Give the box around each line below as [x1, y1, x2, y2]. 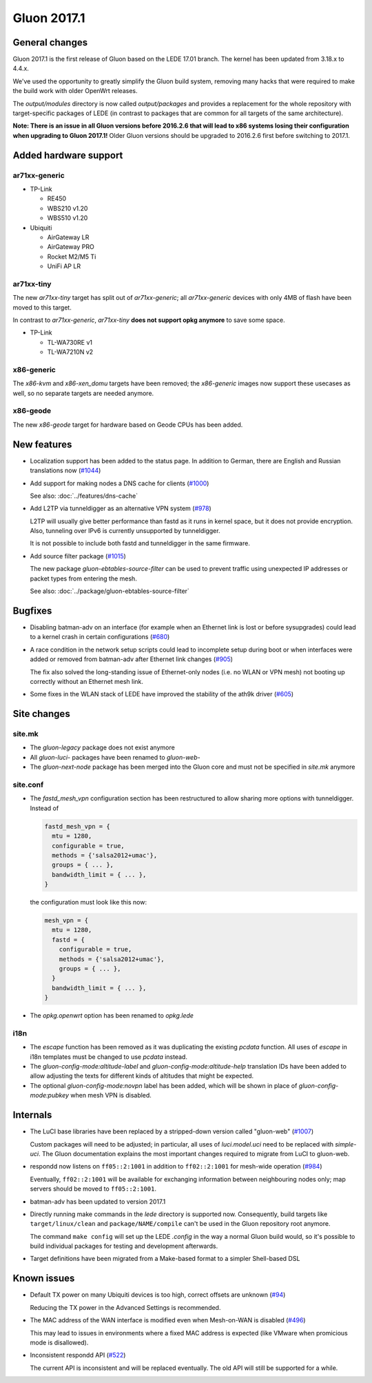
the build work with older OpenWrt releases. [12, 87, 138, 95]
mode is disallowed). [30, 1338, 89, 1346]
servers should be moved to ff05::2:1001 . [30, 1184, 156, 1193]
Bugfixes [12, 605, 52, 616]
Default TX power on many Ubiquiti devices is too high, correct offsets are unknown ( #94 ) [30, 1291, 286, 1299]
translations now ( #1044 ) [30, 466, 101, 475]
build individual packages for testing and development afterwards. [30, 1242, 218, 1251]
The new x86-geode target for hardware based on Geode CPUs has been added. [12, 421, 243, 429]
